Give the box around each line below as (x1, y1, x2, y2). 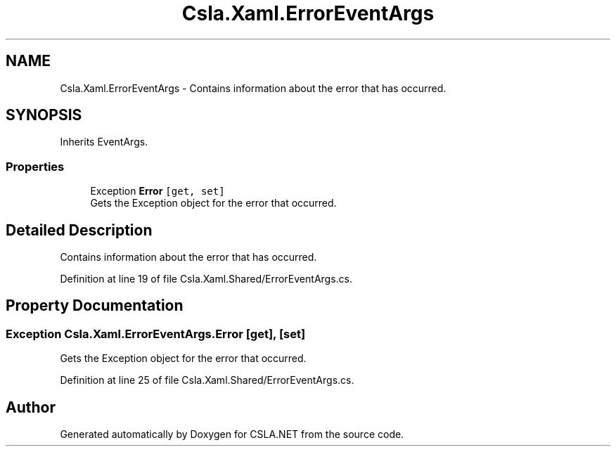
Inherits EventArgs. (60, 136, 148, 148)
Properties (6, 159, 65, 174)
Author (6, 398, 56, 416)
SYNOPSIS (6, 106, 82, 124)
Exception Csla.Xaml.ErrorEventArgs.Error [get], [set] (6, 326, 306, 341)
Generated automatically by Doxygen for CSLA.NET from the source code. (60, 428, 404, 441)
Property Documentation (6, 297, 184, 315)
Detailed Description (6, 221, 153, 239)
